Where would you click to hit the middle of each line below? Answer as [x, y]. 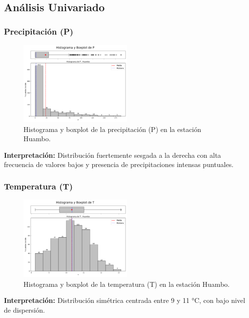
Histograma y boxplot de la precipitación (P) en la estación [113, 129]
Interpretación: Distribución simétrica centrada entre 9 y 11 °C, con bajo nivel [125, 300]
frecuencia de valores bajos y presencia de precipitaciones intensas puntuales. [119, 164]
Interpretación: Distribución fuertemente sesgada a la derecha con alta [113, 155]
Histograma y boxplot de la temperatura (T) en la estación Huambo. [127, 284]
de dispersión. [24, 309]
